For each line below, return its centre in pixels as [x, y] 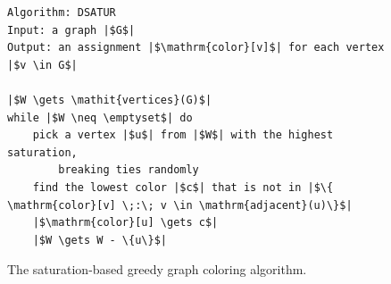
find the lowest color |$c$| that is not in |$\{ [183, 187]
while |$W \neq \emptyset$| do [100, 117]
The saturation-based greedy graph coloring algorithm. [157, 269]
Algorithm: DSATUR [62, 13]
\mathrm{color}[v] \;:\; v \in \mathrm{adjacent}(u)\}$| [180, 205]
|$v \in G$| [42, 65]
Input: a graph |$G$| [71, 30]
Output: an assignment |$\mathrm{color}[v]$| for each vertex [196, 48]
